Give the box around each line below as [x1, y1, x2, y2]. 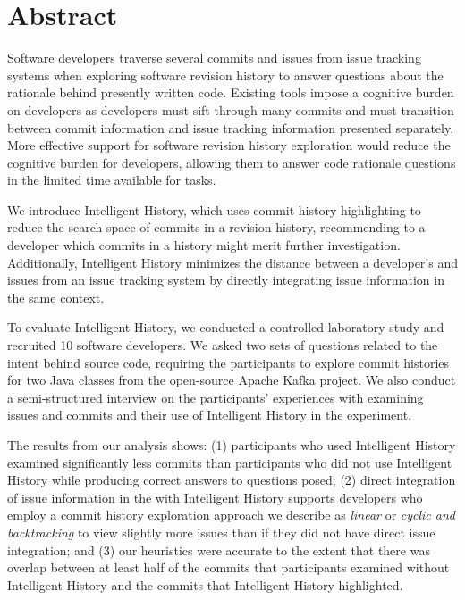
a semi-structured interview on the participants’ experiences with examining [7, 387, 424, 406]
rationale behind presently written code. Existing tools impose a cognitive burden [7, 83, 454, 102]
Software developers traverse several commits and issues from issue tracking [7, 48, 421, 67]
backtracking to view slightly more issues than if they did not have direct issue [7, 522, 435, 541]
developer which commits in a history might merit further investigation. [7, 236, 401, 254]
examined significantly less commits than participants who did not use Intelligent [7, 453, 452, 471]
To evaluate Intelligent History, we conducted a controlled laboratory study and [7, 318, 444, 337]
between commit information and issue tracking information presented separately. [7, 118, 454, 137]
